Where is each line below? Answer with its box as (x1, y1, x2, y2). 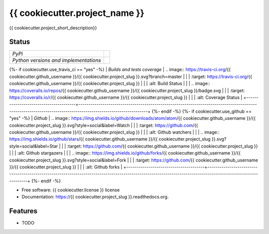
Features (9, 207, 37, 216)
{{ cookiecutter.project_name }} (9, 7, 144, 18)
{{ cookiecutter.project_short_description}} (9, 25, 97, 31)
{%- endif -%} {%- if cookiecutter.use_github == (151, 108, 252, 114)
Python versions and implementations (12, 57, 102, 64)
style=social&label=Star (9, 143, 58, 149)
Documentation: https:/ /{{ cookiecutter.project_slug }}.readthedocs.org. (21, 194, 169, 200)
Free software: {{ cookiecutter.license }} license (21, 187, 120, 193)
